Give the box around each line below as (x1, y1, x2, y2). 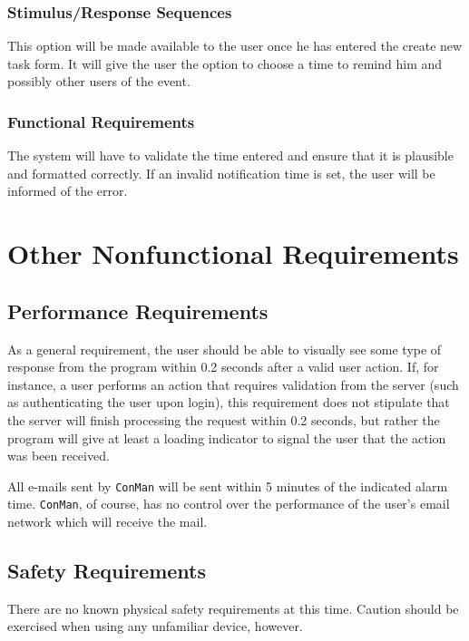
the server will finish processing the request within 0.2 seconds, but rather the (7, 410, 440, 429)
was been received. (7, 446, 110, 465)
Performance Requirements (7, 296, 269, 325)
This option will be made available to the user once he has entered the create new (7, 36, 463, 55)
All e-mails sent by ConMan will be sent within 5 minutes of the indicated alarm (7, 476, 448, 495)
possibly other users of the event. (7, 72, 191, 91)
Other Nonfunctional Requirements (7, 235, 459, 272)
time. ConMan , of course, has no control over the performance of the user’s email (7, 494, 450, 513)
